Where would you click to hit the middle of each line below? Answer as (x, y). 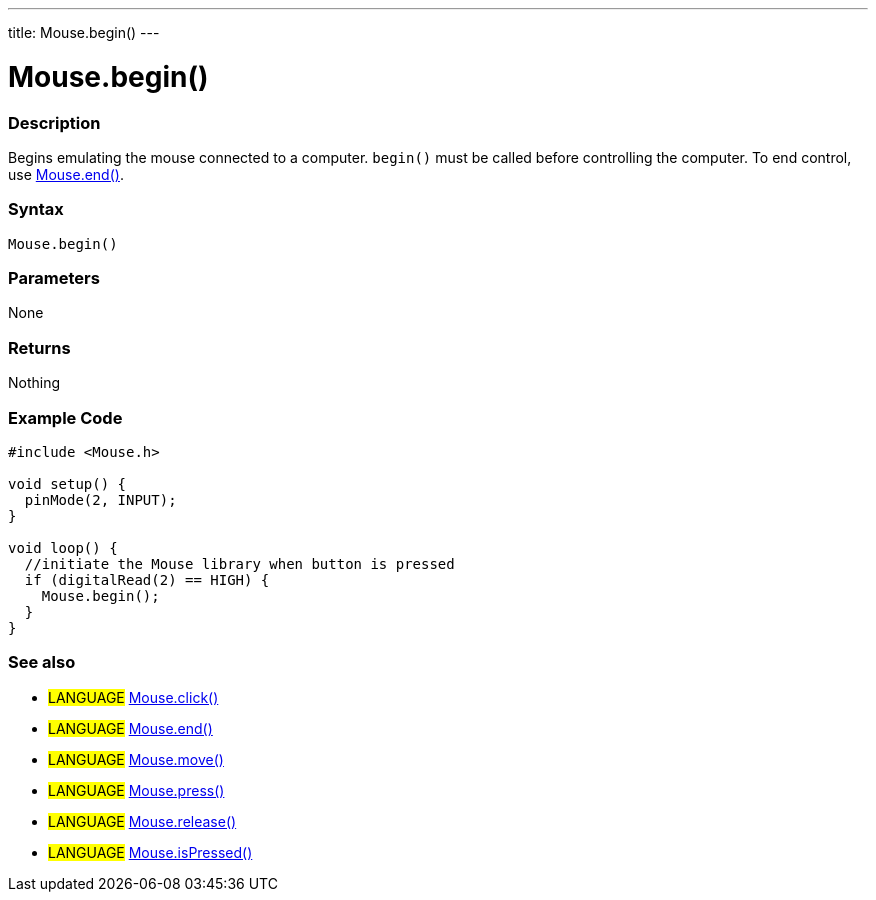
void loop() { (63, 547)
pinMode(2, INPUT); (100, 499)
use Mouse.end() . (66, 174)
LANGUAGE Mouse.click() (133, 697)
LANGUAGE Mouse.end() (130, 728)
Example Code (65, 417)
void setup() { (67, 483)
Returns (39, 347)
